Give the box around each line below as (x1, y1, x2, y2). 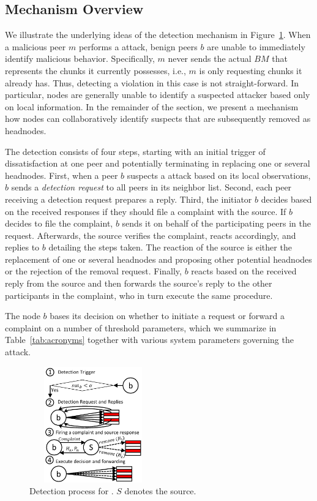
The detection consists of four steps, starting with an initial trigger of (5, 145, 266, 157)
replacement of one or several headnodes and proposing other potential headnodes (5, 252, 312, 265)
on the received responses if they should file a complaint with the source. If (5, 205, 286, 217)
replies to (5, 241, 40, 254)
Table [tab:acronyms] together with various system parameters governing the (5, 333, 294, 346)
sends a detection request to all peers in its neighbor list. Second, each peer (11, 181, 292, 194)
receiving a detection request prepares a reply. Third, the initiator (5, 192, 252, 205)
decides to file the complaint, (5, 217, 113, 230)
